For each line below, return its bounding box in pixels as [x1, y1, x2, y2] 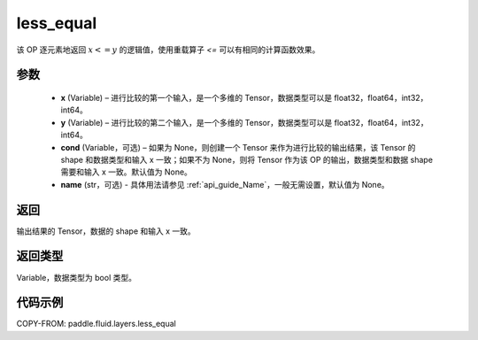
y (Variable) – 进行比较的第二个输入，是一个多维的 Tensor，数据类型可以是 [60, 117, 333, 127]
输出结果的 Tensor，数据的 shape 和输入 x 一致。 [16, 226, 197, 236]
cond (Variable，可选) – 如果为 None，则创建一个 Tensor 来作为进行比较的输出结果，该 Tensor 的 [60, 142, 416, 152]
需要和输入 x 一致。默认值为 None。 [60, 166, 192, 177]
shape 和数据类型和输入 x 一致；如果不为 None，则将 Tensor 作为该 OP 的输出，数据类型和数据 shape [60, 154, 434, 165]
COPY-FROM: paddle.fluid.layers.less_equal [16, 319, 176, 329]
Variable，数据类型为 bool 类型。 [16, 272, 137, 282]
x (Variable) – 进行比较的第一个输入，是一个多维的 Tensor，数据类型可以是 [60, 92, 332, 103]
